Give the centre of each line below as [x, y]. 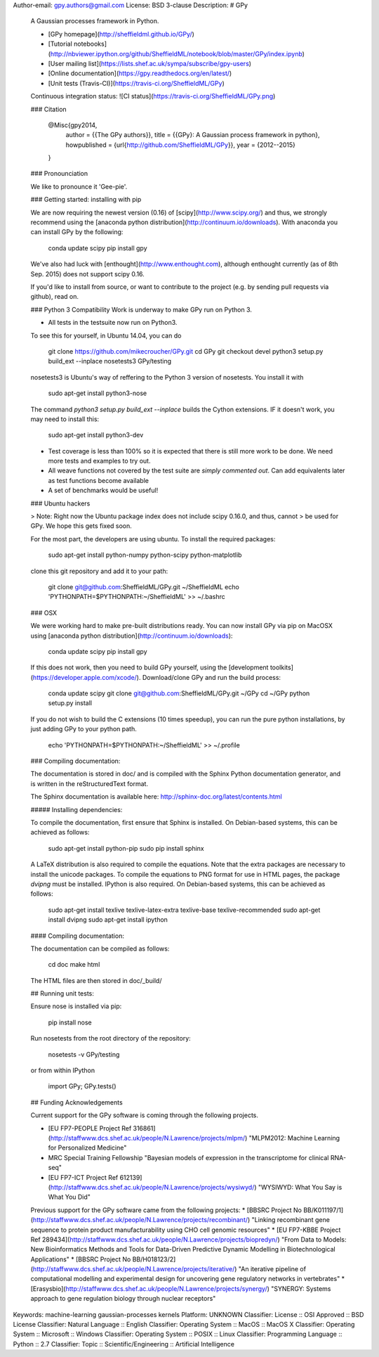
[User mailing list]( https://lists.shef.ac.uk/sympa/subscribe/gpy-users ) [150, 63]
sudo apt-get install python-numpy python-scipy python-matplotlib [145, 555]
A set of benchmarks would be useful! [103, 490]
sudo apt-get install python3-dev [96, 435]
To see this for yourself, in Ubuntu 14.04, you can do [106, 335]
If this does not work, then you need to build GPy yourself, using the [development [149, 667]
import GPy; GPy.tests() [82, 1086]
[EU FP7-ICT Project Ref [83, 1177]
